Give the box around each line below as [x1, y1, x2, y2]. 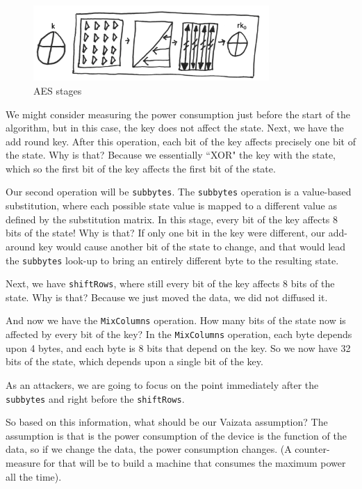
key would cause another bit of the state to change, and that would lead [38, 239, 346, 253]
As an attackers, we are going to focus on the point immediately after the [6, 377, 319, 392]
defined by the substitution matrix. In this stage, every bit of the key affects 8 [6, 211, 338, 226]
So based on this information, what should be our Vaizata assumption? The [6, 415, 328, 429]
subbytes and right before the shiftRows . [6, 391, 185, 406]
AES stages [33, 83, 82, 97]
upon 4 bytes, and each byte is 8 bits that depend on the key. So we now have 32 [6, 340, 351, 355]
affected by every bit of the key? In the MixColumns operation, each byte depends [6, 327, 352, 342]
